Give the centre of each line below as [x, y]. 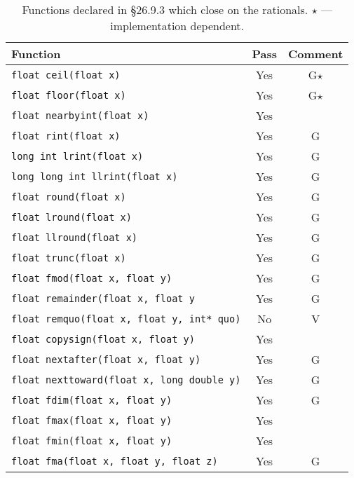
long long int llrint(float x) [95, 176]
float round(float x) [69, 197]
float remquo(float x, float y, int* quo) [126, 319]
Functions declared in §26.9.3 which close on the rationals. [165, 9]
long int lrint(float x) [77, 156]
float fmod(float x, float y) [92, 278]
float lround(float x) [72, 217]
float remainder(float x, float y [103, 298]
